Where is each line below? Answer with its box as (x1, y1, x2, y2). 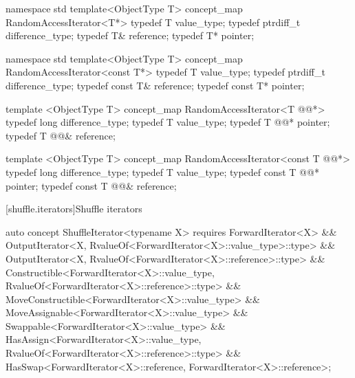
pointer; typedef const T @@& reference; (6, 178, 177, 192)
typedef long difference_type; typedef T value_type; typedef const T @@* (6, 164, 319, 179)
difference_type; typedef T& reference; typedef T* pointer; (6, 28, 255, 43)
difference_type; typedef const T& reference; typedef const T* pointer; (6, 78, 305, 92)
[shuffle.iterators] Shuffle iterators (6, 201, 142, 216)
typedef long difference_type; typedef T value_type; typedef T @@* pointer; (6, 115, 330, 129)
